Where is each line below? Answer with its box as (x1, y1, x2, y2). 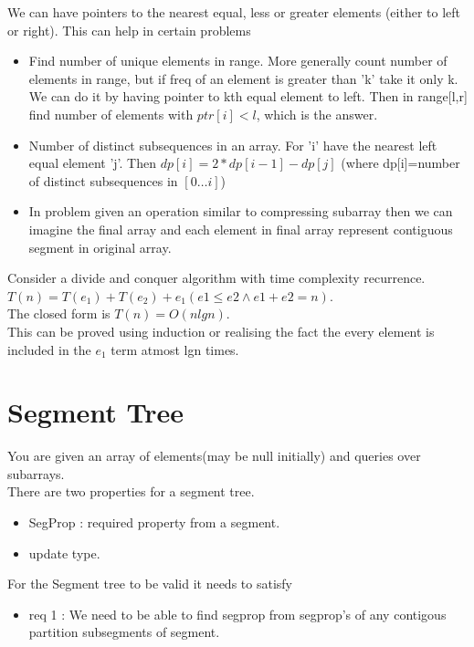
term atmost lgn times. (111, 339, 239, 359)
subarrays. (7, 464, 65, 483)
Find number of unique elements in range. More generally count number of (28, 51, 448, 70)
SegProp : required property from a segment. (28, 513, 280, 531)
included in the (7, 339, 91, 359)
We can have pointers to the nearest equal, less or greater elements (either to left (7, 3, 460, 21)
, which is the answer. (256, 104, 378, 123)
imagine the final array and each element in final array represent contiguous (28, 219, 453, 238)
